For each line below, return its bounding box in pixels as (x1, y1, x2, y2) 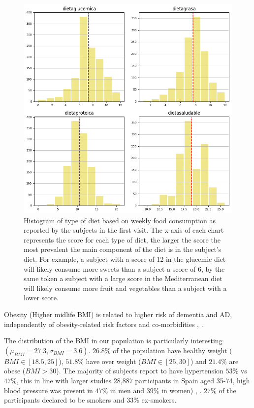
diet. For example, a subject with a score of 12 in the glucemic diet (24, 253, 226, 264)
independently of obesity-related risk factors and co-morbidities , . (4, 319, 203, 329)
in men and (110, 385, 145, 395)
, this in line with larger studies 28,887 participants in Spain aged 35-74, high (16, 375, 250, 385)
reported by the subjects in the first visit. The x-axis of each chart (24, 225, 224, 235)
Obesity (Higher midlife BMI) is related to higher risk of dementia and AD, (4, 309, 232, 319)
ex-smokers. (141, 395, 177, 405)
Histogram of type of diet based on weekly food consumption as (24, 215, 216, 225)
